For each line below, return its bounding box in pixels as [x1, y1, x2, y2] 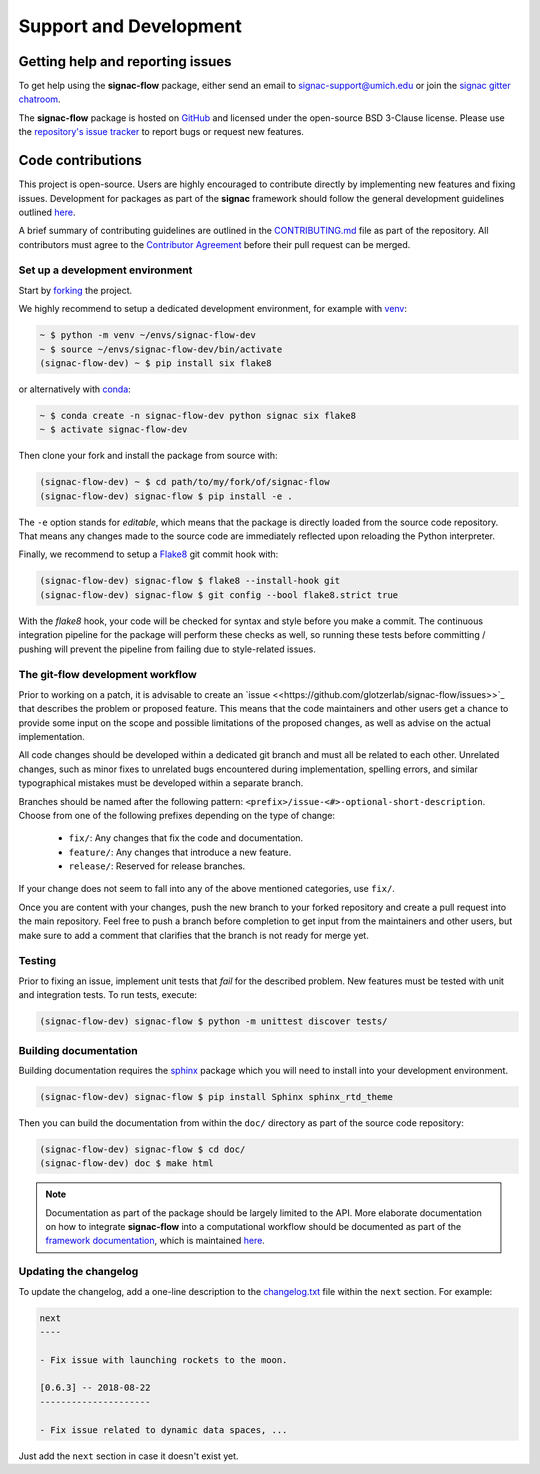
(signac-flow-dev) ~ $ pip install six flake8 [39, 358, 272, 369]
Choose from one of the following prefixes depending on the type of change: [18, 809, 335, 821]
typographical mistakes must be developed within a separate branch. [18, 777, 304, 789]
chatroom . [18, 93, 61, 105]
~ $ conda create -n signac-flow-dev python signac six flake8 [39, 410, 357, 421]
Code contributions [18, 152, 142, 169]
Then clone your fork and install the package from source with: [18, 450, 279, 462]
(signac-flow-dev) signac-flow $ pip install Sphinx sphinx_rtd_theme [39, 1091, 394, 1102]
